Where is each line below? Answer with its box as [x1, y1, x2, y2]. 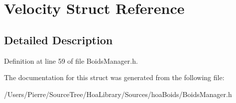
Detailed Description [4, 32, 113, 47]
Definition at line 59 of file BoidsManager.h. [4, 55, 138, 66]
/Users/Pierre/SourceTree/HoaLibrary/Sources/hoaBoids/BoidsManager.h [4, 89, 232, 99]
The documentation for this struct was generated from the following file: [4, 72, 225, 83]
